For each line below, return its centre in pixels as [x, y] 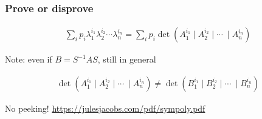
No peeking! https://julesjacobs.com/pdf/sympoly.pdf [105, 108]
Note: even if [29, 59]
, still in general [127, 59]
